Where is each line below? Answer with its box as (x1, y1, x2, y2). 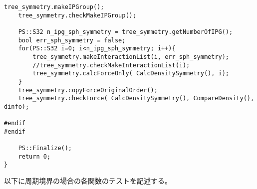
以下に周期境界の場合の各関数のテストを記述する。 (4, 176, 172, 186)
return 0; (18, 153, 51, 160)
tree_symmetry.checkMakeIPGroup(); (18, 11, 136, 19)
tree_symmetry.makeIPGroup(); (4, 3, 104, 10)
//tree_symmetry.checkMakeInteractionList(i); (32, 61, 190, 69)
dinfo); (4, 103, 29, 110)
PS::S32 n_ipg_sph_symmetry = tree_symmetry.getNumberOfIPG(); (18, 28, 233, 35)
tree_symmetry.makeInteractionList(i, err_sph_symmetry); (32, 53, 230, 60)
